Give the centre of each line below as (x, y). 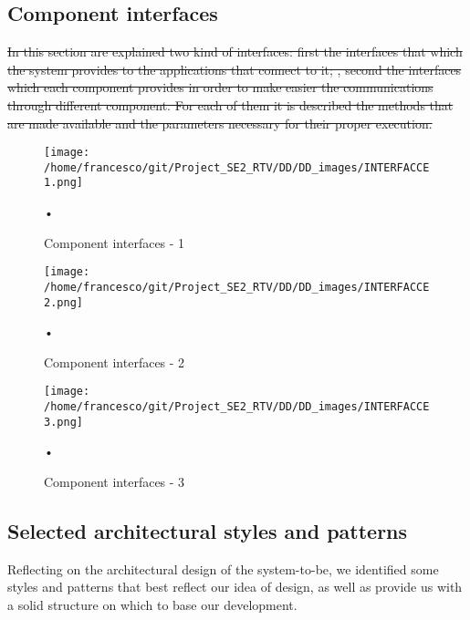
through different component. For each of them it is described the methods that (230, 104)
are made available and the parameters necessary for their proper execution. (220, 123)
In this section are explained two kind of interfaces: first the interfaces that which (235, 52)
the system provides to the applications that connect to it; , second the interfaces (235, 69)
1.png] (63, 183)
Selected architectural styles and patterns (208, 531)
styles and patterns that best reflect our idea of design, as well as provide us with (235, 587)
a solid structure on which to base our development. (152, 605)
